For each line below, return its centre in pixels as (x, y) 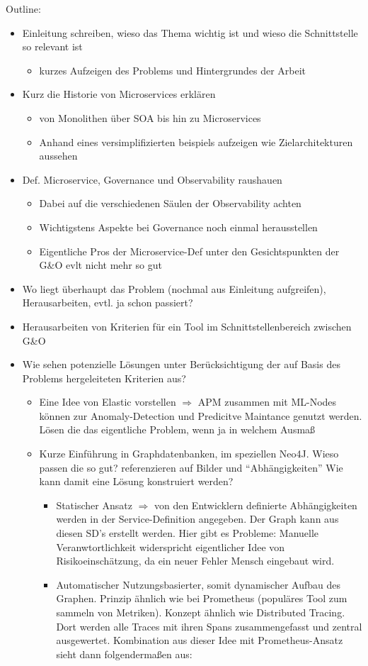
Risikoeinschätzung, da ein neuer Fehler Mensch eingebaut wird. (195, 561)
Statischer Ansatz (94, 505)
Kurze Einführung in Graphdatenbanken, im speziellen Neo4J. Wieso (189, 454)
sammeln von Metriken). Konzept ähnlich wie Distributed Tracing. (201, 612)
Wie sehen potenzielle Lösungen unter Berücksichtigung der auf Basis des (181, 364)
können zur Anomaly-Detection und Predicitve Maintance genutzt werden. (201, 415)
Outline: (23, 9)
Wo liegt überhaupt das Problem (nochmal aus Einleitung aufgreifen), (174, 288)
